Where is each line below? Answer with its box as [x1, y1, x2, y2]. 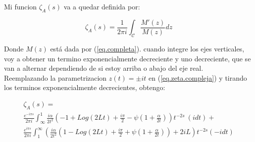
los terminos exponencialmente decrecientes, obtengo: [4, 82, 165, 93]
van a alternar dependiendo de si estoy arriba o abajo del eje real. [4, 63, 204, 73]
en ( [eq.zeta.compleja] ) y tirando [149, 72, 247, 83]
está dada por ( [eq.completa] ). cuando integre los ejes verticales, [50, 44, 245, 54]
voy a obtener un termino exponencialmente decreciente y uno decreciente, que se [4, 53, 251, 63]
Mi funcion [4, 1, 37, 11]
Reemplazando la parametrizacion [4, 72, 107, 83]
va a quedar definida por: [63, 1, 140, 11]
